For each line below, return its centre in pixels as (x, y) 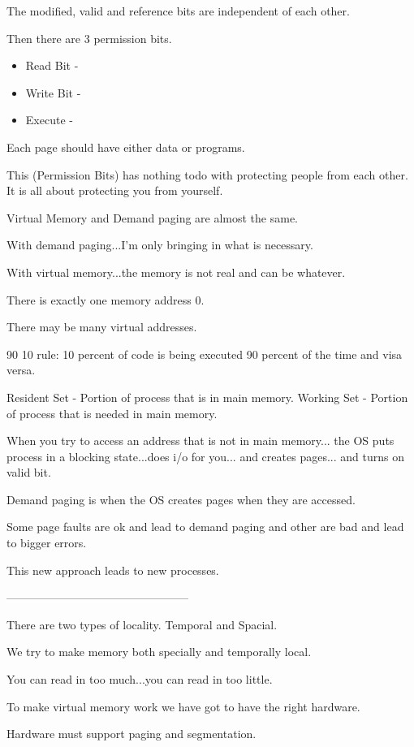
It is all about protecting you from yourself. (115, 190)
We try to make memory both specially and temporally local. (159, 652)
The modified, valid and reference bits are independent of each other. (178, 11)
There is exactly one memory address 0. (106, 299)
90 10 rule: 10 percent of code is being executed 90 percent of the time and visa (205, 354)
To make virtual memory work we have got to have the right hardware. (183, 706)
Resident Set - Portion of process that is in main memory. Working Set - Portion (207, 397)
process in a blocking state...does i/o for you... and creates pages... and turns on (205, 456)
